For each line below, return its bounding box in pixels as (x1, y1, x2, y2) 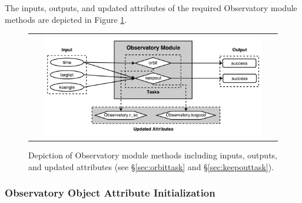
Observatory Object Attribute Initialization (5, 185, 215, 200)
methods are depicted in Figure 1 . (5, 13, 127, 25)
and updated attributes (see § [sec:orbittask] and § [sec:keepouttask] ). (28, 160, 274, 172)
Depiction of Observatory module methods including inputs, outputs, (28, 149, 277, 161)
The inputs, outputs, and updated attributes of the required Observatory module (5, 2, 297, 13)
